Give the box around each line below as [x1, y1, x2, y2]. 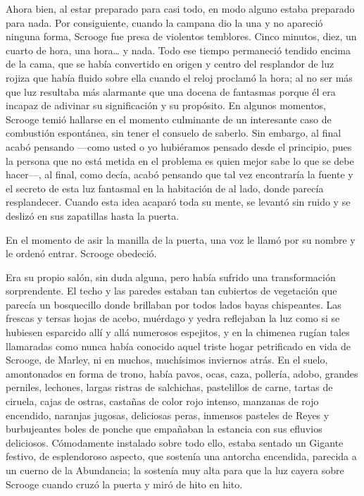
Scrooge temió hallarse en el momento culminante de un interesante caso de [6, 111, 332, 126]
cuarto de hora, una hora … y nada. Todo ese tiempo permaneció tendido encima [6, 42, 351, 57]
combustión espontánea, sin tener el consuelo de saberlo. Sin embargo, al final [6, 125, 341, 140]
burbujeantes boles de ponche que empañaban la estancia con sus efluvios [6, 421, 322, 436]
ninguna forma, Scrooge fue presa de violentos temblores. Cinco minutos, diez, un [6, 29, 357, 44]
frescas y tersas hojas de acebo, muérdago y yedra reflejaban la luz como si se [6, 311, 340, 325]
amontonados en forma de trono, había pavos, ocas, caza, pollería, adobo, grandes [6, 366, 358, 380]
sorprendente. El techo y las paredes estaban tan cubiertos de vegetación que [6, 283, 337, 298]
